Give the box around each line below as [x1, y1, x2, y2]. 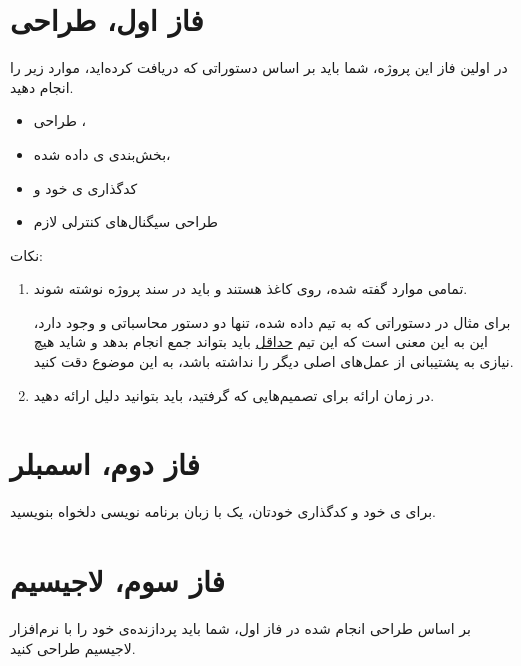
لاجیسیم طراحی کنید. [10, 637, 136, 658]
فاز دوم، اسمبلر [10, 443, 200, 484]
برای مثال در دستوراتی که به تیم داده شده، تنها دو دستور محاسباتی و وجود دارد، [33, 311, 511, 332]
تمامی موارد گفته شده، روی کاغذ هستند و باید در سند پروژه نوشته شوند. [33, 278, 468, 299]
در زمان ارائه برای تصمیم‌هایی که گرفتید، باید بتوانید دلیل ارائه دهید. [33, 384, 435, 405]
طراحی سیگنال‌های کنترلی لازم [33, 211, 219, 232]
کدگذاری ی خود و [33, 177, 138, 198]
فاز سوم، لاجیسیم [10, 560, 225, 601]
